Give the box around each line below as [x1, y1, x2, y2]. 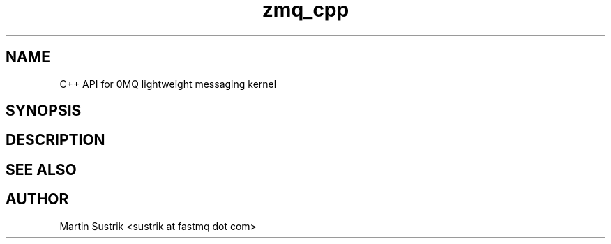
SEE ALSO [6, 160, 77, 178]
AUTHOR [6, 190, 69, 208]
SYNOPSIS [6, 102, 82, 120]
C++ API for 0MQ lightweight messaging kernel [59, 77, 277, 90]
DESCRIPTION [6, 131, 105, 149]
